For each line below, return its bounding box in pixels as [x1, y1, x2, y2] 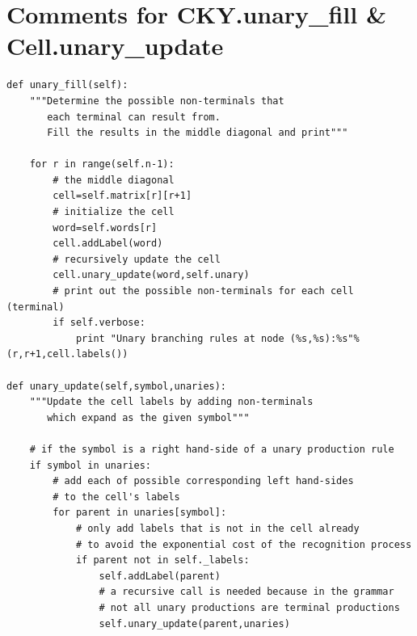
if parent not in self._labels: [75, 554, 250, 567]
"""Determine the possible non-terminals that [29, 95, 284, 107]
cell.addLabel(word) [53, 238, 163, 250]
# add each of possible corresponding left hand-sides [53, 475, 354, 487]
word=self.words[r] [53, 221, 158, 234]
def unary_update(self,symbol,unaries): [6, 380, 227, 392]
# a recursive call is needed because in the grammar [99, 586, 394, 598]
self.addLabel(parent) [99, 570, 221, 582]
